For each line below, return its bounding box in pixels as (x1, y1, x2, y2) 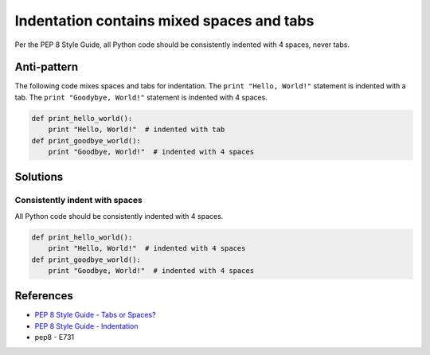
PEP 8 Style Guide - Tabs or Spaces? (34, 310, 156, 320)
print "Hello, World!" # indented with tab (48, 125, 225, 135)
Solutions (14, 170, 64, 184)
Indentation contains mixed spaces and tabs (14, 12, 315, 29)
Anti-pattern (14, 60, 79, 74)
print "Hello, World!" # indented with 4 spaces (48, 244, 246, 253)
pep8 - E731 (34, 333, 75, 342)
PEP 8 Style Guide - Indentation (34, 321, 139, 330)
